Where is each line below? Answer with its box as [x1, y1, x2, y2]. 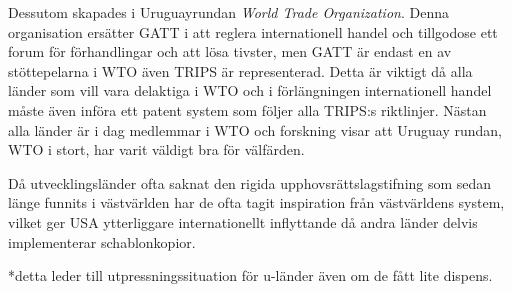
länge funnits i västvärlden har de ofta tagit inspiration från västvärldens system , [8, 192, 505, 213]
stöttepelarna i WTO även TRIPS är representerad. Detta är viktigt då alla [8, 60, 473, 81]
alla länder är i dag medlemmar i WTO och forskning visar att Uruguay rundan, [8, 119, 502, 140]
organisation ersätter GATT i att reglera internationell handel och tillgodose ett [8, 21, 498, 42]
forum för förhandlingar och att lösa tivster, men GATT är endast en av [8, 41, 452, 62]
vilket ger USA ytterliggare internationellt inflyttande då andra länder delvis [8, 211, 478, 232]
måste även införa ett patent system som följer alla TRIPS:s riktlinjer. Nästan [8, 99, 487, 120]
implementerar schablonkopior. [8, 231, 196, 252]
